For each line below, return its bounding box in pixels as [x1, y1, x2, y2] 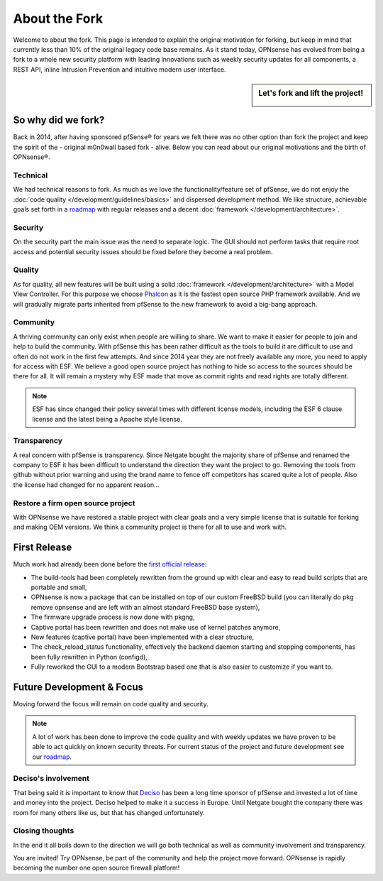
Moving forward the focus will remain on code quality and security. [13, 700, 209, 708]
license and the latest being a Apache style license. [32, 415, 182, 423]
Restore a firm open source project [13, 498, 135, 508]
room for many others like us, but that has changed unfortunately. [13, 808, 205, 816]
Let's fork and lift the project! [258, 89, 364, 99]
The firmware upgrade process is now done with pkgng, [30, 613, 195, 621]
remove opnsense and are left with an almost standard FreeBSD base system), [30, 603, 260, 611]
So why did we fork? [13, 114, 105, 126]
